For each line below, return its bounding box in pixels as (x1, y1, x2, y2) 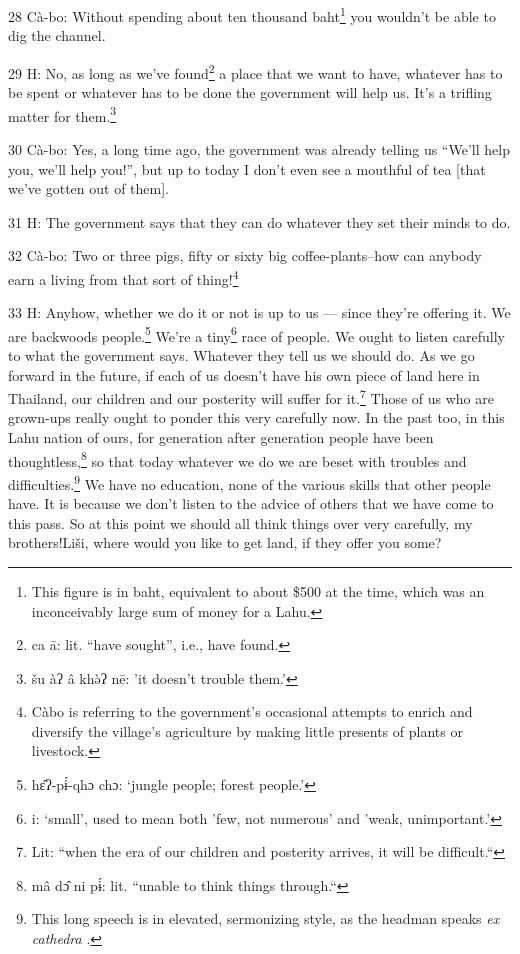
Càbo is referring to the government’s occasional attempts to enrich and (31, 701, 473, 722)
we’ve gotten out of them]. (8, 178, 169, 199)
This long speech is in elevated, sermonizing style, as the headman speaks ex (31, 908, 500, 929)
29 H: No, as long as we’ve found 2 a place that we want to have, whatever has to (8, 59, 503, 83)
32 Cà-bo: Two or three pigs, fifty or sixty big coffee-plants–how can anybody (8, 245, 482, 266)
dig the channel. (8, 25, 106, 46)
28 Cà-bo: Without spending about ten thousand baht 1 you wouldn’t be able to (8, 3, 496, 26)
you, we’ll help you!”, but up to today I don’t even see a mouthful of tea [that (8, 158, 486, 179)
